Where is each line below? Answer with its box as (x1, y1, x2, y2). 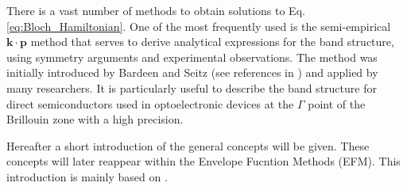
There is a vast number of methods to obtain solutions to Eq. (6, 2, 305, 18)
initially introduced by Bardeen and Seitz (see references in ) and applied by (6, 64, 378, 81)
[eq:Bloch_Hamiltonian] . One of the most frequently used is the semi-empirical (6, 17, 391, 34)
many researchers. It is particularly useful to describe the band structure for (6, 79, 377, 96)
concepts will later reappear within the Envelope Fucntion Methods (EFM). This (6, 153, 401, 169)
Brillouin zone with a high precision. (6, 111, 184, 127)
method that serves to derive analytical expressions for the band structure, (30, 33, 394, 50)
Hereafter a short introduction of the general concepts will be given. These (6, 137, 370, 154)
